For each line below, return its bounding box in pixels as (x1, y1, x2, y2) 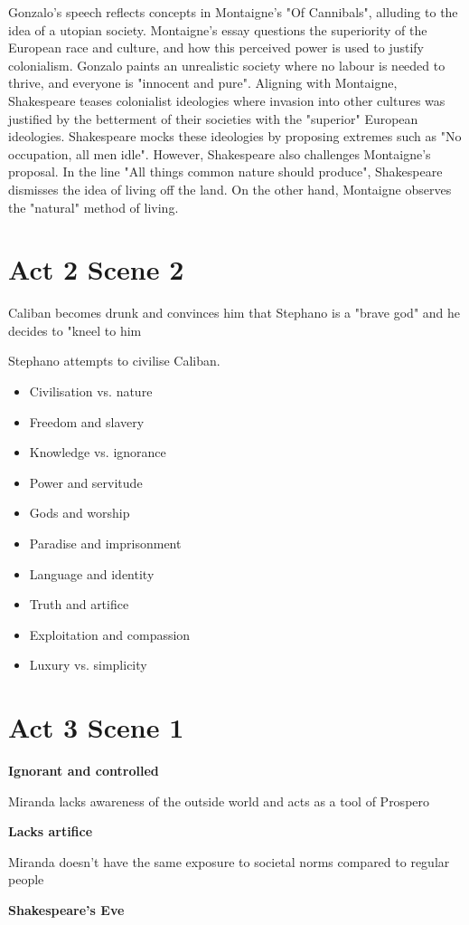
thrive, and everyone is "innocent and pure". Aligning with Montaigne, (8, 73, 398, 92)
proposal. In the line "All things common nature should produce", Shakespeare (8, 162, 443, 181)
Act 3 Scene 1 (8, 709, 184, 746)
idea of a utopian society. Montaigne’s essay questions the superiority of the (8, 20, 427, 39)
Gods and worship (29, 503, 130, 522)
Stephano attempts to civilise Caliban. (8, 351, 220, 370)
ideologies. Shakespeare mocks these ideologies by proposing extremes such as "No (8, 127, 462, 146)
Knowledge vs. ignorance (29, 443, 166, 462)
